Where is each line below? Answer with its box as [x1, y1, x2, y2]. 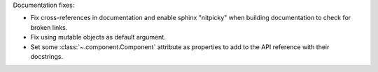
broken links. [30, 23, 68, 31]
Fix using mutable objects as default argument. [30, 33, 166, 42]
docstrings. [30, 52, 64, 60]
